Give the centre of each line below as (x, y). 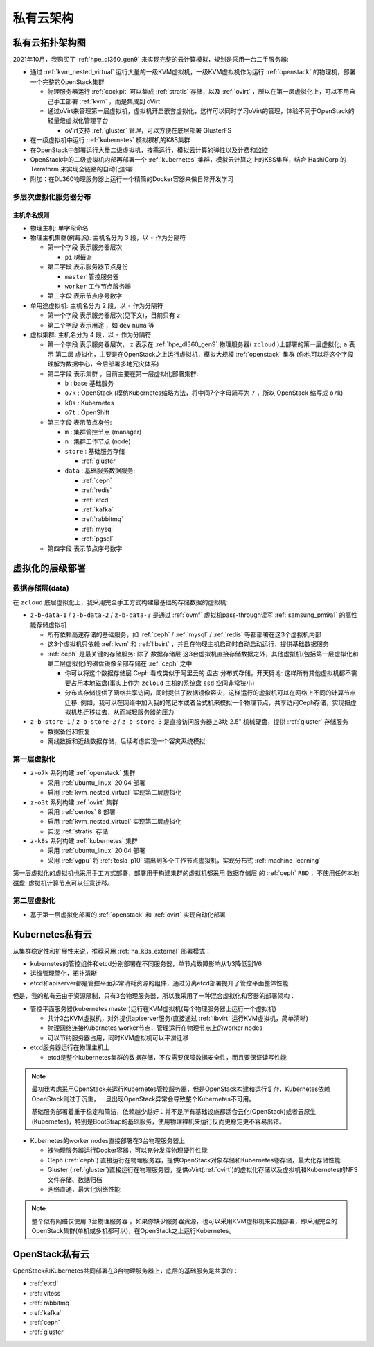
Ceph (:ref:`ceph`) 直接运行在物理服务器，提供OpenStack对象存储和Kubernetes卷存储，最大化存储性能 (194, 1160)
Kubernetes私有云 (53, 934)
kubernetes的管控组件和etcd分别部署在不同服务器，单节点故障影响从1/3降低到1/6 (146, 964)
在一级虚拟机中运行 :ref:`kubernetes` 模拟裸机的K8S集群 (110, 140)
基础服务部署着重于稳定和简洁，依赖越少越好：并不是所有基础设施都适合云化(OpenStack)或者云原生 (174, 1112)
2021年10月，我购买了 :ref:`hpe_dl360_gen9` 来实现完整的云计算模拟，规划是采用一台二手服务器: (151, 60)
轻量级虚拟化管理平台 (78, 121)
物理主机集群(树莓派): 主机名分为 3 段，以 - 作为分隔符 (108, 238)
